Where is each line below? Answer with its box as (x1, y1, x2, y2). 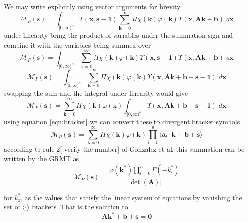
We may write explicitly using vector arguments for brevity (4, 1, 181, 11)
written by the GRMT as (4, 154, 79, 164)
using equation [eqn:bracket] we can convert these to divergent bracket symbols (4, 116, 240, 126)
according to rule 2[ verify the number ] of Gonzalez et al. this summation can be (4, 144, 245, 154)
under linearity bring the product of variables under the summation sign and (4, 30, 233, 40)
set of (4, 202, 20, 212)
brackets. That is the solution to (32, 202, 128, 212)
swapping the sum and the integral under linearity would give (4, 87, 188, 98)
